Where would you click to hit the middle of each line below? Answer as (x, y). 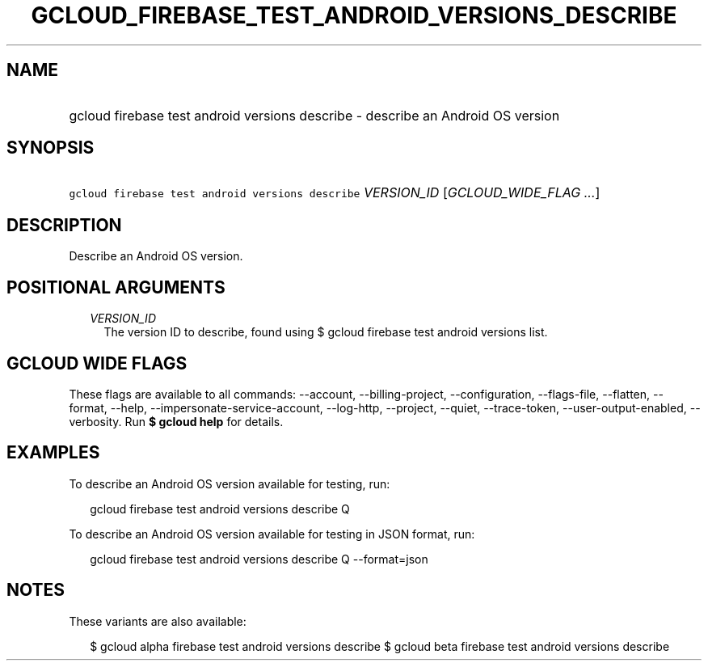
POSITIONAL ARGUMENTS (116, 287)
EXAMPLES (53, 453)
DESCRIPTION (64, 225)
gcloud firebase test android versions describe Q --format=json (259, 559)
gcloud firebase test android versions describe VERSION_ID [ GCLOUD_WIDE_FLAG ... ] (335, 193)
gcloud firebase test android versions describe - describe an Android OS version (314, 115)
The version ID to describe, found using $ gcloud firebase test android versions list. (326, 332)
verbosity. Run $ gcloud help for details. (176, 421)
